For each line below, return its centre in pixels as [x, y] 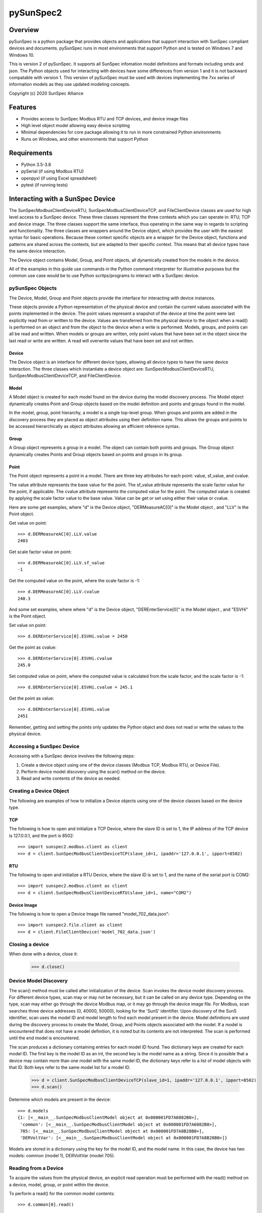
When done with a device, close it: [43, 954]
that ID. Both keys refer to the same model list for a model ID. [70, 1067]
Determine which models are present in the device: [60, 1099]
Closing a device [29, 944]
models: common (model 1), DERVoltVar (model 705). [62, 1156]
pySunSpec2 [35, 13]
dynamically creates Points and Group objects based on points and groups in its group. [96, 454]
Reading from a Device [36, 1168]
